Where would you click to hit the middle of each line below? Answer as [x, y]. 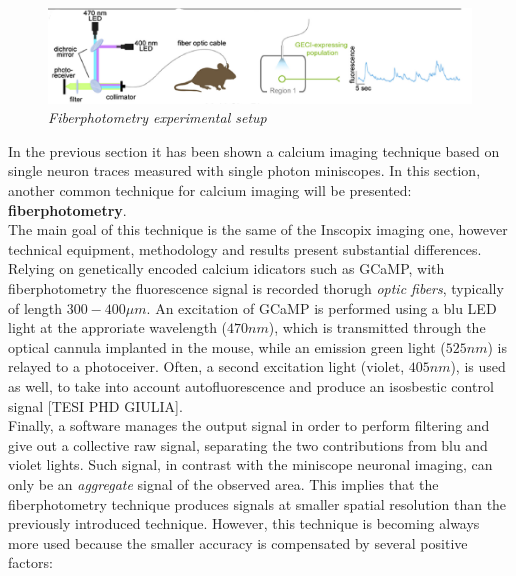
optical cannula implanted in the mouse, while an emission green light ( [227, 346]
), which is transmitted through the [377, 327]
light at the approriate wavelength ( [118, 327]
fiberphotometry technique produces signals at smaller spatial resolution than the [257, 503]
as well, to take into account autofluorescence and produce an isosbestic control [251, 385]
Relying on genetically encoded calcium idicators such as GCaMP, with [226, 268]
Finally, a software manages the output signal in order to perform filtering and [249, 425]
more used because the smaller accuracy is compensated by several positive [238, 542]
